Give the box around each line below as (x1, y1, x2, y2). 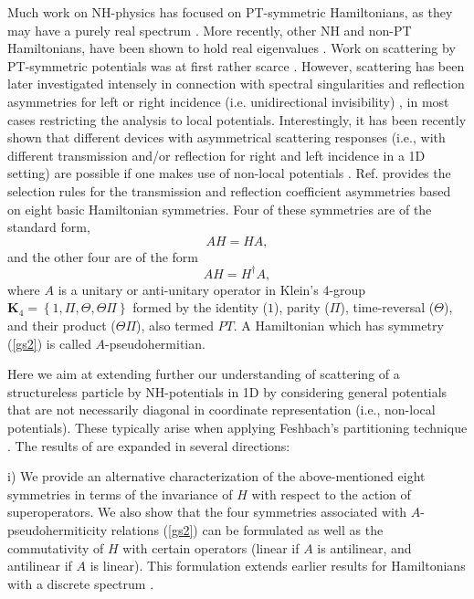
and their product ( (7, 316, 116, 334)
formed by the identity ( (132, 298, 269, 317)
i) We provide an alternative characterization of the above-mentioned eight (7, 467, 426, 486)
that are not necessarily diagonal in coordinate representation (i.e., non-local (7, 400, 436, 419)
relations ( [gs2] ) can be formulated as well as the (111, 520, 384, 539)
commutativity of (7, 538, 104, 557)
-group (329, 279, 366, 299)
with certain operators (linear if (122, 538, 300, 557)
